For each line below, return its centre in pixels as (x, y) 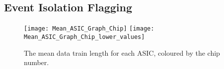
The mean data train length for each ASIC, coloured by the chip (122, 52)
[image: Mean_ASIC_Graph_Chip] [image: (89, 29)
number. (37, 62)
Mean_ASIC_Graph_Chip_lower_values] (84, 37)
